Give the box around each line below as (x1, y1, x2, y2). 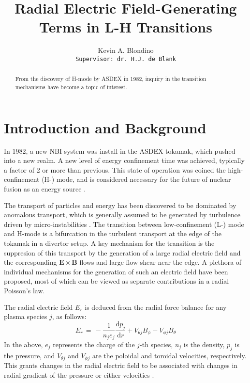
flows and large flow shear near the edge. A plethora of (79, 257, 242, 267)
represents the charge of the (53, 339, 135, 349)
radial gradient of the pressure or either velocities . (4, 369, 154, 380)
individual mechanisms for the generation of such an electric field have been (4, 266, 228, 276)
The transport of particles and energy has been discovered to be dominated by (4, 200, 236, 210)
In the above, (4, 339, 43, 349)
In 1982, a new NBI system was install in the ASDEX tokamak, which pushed (4, 145, 235, 156)
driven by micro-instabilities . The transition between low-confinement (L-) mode (4, 219, 244, 229)
